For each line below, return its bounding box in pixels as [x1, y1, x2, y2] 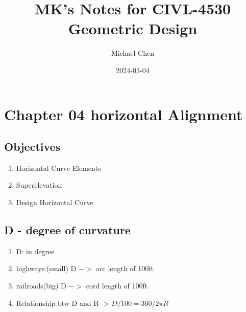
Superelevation [16, 180, 62, 190]
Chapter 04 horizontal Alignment [4, 103, 243, 124]
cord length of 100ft [86, 280, 148, 291]
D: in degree [16, 246, 55, 256]
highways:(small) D [16, 263, 77, 274]
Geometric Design [68, 18, 198, 39]
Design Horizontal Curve [16, 197, 93, 208]
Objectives [4, 139, 61, 154]
